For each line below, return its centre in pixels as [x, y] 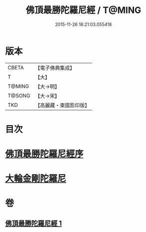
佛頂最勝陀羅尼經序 [44, 154]
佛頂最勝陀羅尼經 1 [34, 223]
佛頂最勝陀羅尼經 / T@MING [83, 10]
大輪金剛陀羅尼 [36, 179]
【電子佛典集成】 [55, 68]
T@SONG [19, 95]
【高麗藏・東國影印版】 [63, 105]
